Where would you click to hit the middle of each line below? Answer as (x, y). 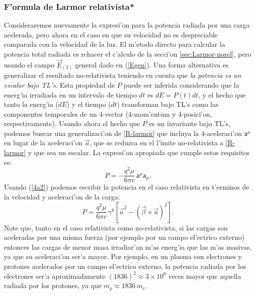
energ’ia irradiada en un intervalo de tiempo (70, 94)
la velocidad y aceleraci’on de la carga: (62, 197)
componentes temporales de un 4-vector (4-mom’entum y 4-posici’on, (108, 114)
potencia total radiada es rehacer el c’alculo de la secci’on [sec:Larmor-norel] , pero (128, 54)
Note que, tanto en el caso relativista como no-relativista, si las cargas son (116, 227)
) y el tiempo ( (89, 104)
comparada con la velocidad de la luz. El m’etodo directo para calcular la (115, 44)
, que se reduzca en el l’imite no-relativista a (156, 143)
